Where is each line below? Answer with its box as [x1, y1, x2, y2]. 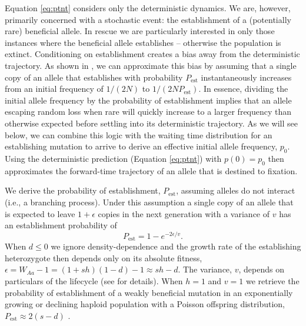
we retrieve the [245, 275, 300, 287]
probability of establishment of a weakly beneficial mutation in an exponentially [5, 286, 293, 298]
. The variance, [178, 263, 232, 275]
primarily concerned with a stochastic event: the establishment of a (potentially [5, 13, 291, 25]
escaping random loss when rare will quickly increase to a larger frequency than [5, 105, 292, 118]
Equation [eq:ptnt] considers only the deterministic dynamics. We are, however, [5, 2, 291, 14]
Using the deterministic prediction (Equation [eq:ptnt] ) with [5, 152, 222, 164]
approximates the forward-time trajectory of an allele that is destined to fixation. [5, 164, 298, 177]
